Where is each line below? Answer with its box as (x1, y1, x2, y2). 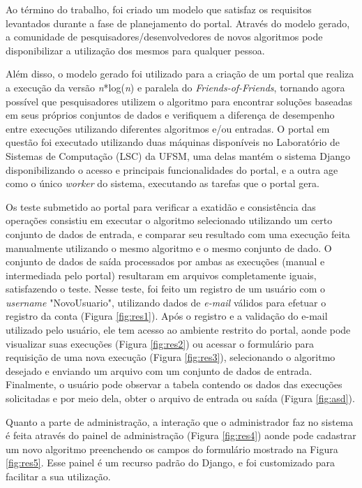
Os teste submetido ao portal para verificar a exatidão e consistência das (6, 199, 316, 214)
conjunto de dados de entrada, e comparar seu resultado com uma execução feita (6, 226, 350, 241)
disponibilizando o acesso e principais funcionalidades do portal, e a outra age (6, 162, 338, 177)
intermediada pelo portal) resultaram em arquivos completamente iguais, (6, 267, 317, 282)
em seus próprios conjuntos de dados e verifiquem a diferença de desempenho (6, 108, 335, 122)
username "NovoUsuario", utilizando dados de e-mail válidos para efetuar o (6, 295, 326, 309)
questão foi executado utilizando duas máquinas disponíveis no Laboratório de (6, 135, 340, 149)
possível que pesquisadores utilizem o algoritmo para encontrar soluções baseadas (6, 94, 353, 108)
